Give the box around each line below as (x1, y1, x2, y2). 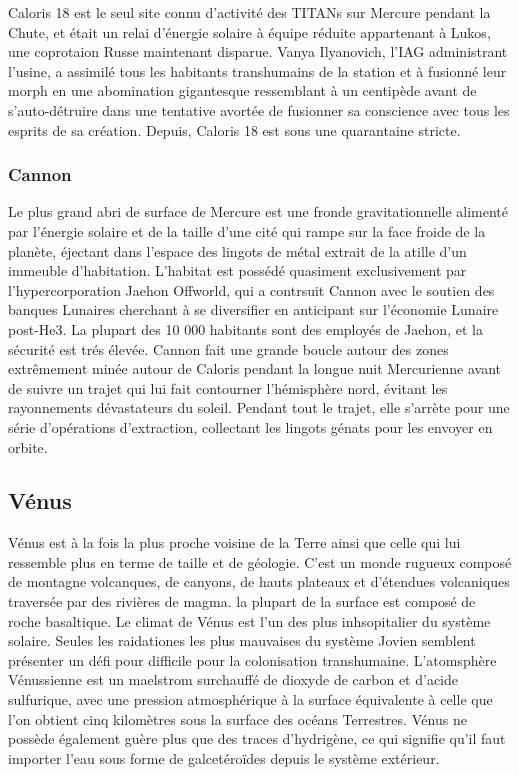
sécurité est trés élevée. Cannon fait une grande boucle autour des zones (8, 338, 449, 359)
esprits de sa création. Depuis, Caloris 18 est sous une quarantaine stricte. (8, 119, 461, 140)
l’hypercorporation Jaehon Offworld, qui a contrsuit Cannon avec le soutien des (8, 279, 495, 300)
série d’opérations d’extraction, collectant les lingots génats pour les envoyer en (8, 416, 493, 437)
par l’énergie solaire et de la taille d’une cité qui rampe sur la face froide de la (8, 220, 486, 241)
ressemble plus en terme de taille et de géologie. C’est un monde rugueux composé (8, 551, 512, 572)
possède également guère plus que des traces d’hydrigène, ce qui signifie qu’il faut (8, 728, 506, 749)
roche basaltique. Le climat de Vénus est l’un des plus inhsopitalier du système (8, 610, 491, 631)
